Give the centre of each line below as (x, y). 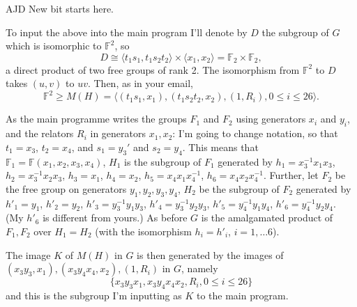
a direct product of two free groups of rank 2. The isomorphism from (153, 69)
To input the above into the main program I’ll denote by (127, 32)
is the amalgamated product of (267, 218)
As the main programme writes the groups (96, 119)
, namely (200, 268)
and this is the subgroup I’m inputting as (94, 296)
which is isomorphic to (54, 46)
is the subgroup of (163, 161)
